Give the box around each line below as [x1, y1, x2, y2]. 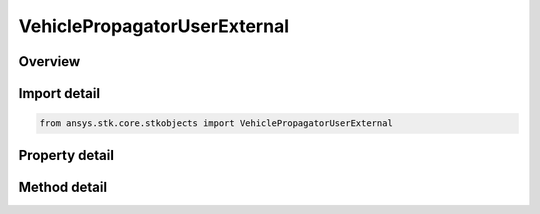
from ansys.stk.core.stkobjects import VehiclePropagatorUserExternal [39, 118, 394, 129]
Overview [18, 53, 81, 70]
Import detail [18, 85, 100, 102]
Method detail [18, 178, 108, 195]
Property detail [18, 146, 115, 164]
